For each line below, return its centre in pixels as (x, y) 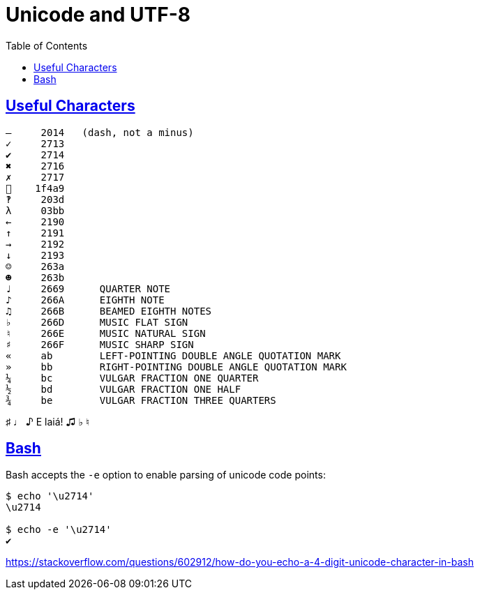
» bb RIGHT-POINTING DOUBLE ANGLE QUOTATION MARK (176, 367)
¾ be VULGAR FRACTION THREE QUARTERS (141, 400)
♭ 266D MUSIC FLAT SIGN (97, 322)
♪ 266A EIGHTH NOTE (85, 300)
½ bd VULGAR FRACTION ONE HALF (123, 389)
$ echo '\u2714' (50, 496)
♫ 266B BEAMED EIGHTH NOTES (109, 311)
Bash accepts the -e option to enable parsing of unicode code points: (166, 475)
